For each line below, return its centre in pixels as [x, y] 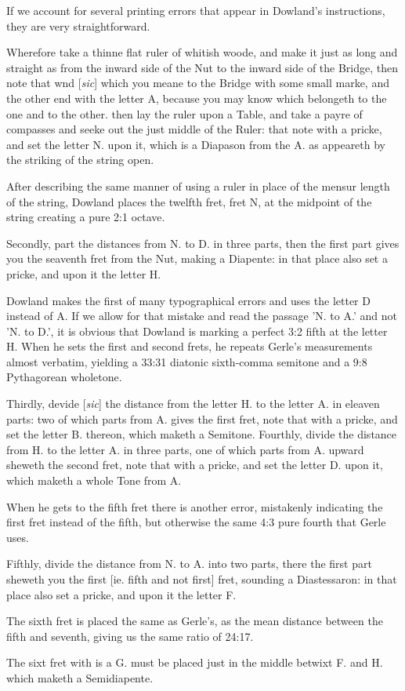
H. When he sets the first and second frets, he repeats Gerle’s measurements [190, 346]
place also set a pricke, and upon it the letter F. [121, 594]
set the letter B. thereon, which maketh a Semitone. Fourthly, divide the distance [202, 434]
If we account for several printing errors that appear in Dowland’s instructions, [196, 10]
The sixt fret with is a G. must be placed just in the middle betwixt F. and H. [195, 662]
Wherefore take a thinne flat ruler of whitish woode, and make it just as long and [202, 52]
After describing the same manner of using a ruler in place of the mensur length [198, 185]
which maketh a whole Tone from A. [94, 480]
